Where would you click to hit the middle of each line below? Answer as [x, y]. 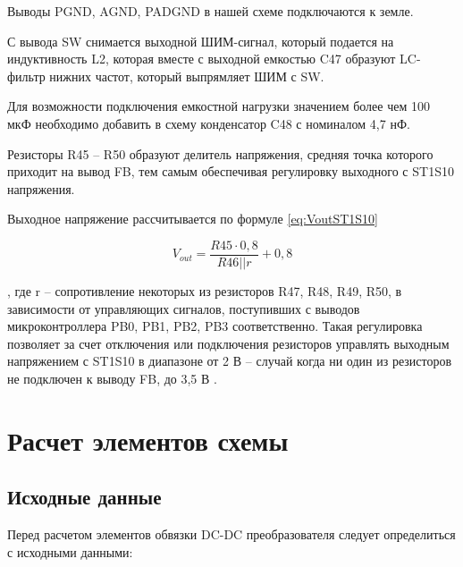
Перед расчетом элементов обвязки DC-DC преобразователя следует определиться [231, 534]
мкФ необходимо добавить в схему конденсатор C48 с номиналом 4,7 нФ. [209, 123]
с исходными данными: [70, 551]
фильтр [26, 76]
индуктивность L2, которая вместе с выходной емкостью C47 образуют [202, 59]
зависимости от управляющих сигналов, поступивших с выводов [184, 308]
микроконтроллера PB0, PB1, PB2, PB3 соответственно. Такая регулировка [215, 326]
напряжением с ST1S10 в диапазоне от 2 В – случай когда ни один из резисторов [230, 361]
